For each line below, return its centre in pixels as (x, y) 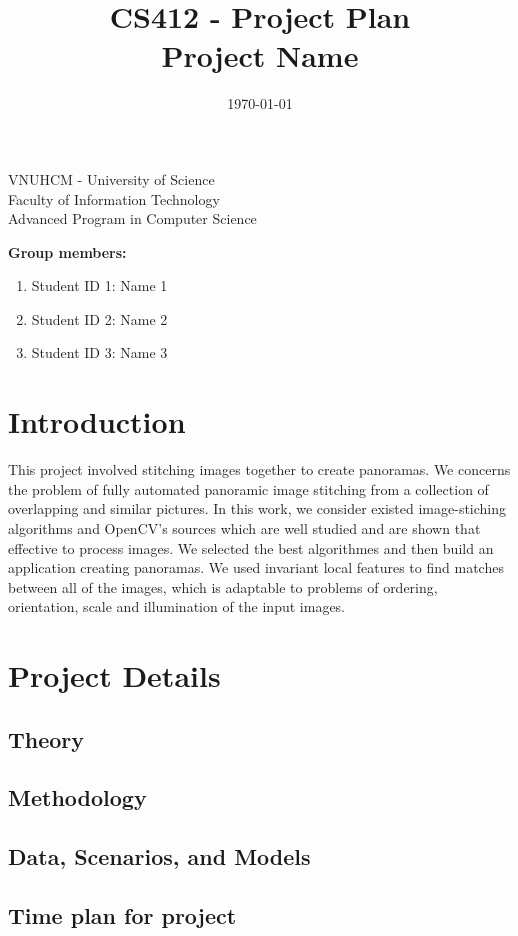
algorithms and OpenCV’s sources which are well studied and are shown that (244, 527)
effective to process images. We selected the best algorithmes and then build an (251, 547)
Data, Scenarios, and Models (159, 856)
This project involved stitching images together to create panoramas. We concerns (259, 469)
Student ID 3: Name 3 (99, 352)
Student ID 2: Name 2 (99, 318)
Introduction (97, 421)
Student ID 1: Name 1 (99, 285)
